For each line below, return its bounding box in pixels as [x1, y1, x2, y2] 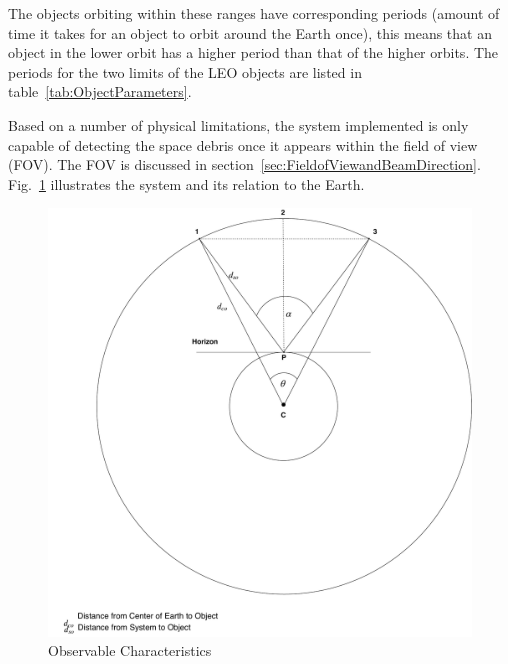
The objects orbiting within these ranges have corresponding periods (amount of [8, 3, 500, 23]
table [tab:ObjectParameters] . [8, 81, 192, 102]
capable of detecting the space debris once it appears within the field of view [8, 134, 478, 155]
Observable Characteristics [48, 640, 212, 661]
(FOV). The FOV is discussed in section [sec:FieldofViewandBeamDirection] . [8, 154, 481, 175]
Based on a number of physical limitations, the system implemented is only [8, 114, 469, 135]
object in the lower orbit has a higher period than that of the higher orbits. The [8, 42, 499, 63]
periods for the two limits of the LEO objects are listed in [8, 61, 362, 82]
